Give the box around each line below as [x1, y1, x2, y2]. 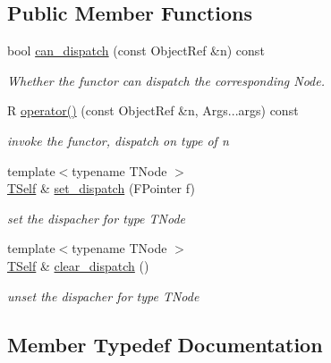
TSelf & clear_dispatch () [7, 256, 149, 274]
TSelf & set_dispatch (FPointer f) [7, 179, 195, 198]
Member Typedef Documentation [7, 330, 323, 358]
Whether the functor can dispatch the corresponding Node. [7, 71, 325, 89]
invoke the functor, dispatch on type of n [7, 131, 229, 149]
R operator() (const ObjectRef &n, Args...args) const [7, 101, 299, 120]
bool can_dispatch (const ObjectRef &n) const [7, 41, 265, 60]
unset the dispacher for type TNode [7, 286, 199, 305]
